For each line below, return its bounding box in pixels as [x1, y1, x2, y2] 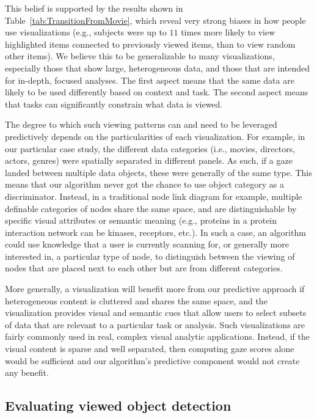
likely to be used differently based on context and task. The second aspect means [5, 86, 308, 98]
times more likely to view [181, 26, 275, 38]
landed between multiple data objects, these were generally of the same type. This [5, 166, 312, 178]
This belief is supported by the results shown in [5, 2, 183, 14]
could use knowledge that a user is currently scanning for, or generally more [5, 238, 289, 251]
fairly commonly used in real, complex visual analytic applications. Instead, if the [5, 330, 310, 343]
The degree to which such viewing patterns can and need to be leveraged [5, 118, 277, 131]
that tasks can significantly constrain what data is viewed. [5, 97, 223, 110]
